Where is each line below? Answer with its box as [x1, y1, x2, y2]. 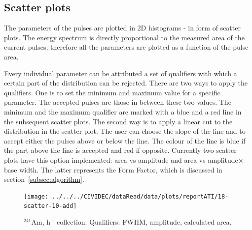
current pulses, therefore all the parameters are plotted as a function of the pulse [4, 42, 249, 52]
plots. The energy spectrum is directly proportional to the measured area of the [4, 32, 245, 42]
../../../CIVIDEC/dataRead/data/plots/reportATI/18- [52, 193, 229, 200]
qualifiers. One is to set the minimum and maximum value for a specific [4, 87, 220, 97]
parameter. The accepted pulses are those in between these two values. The [4, 97, 231, 107]
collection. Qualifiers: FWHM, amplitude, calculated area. [57, 217, 232, 227]
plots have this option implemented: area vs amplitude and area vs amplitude [4, 154, 238, 165]
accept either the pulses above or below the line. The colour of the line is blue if [4, 135, 246, 145]
